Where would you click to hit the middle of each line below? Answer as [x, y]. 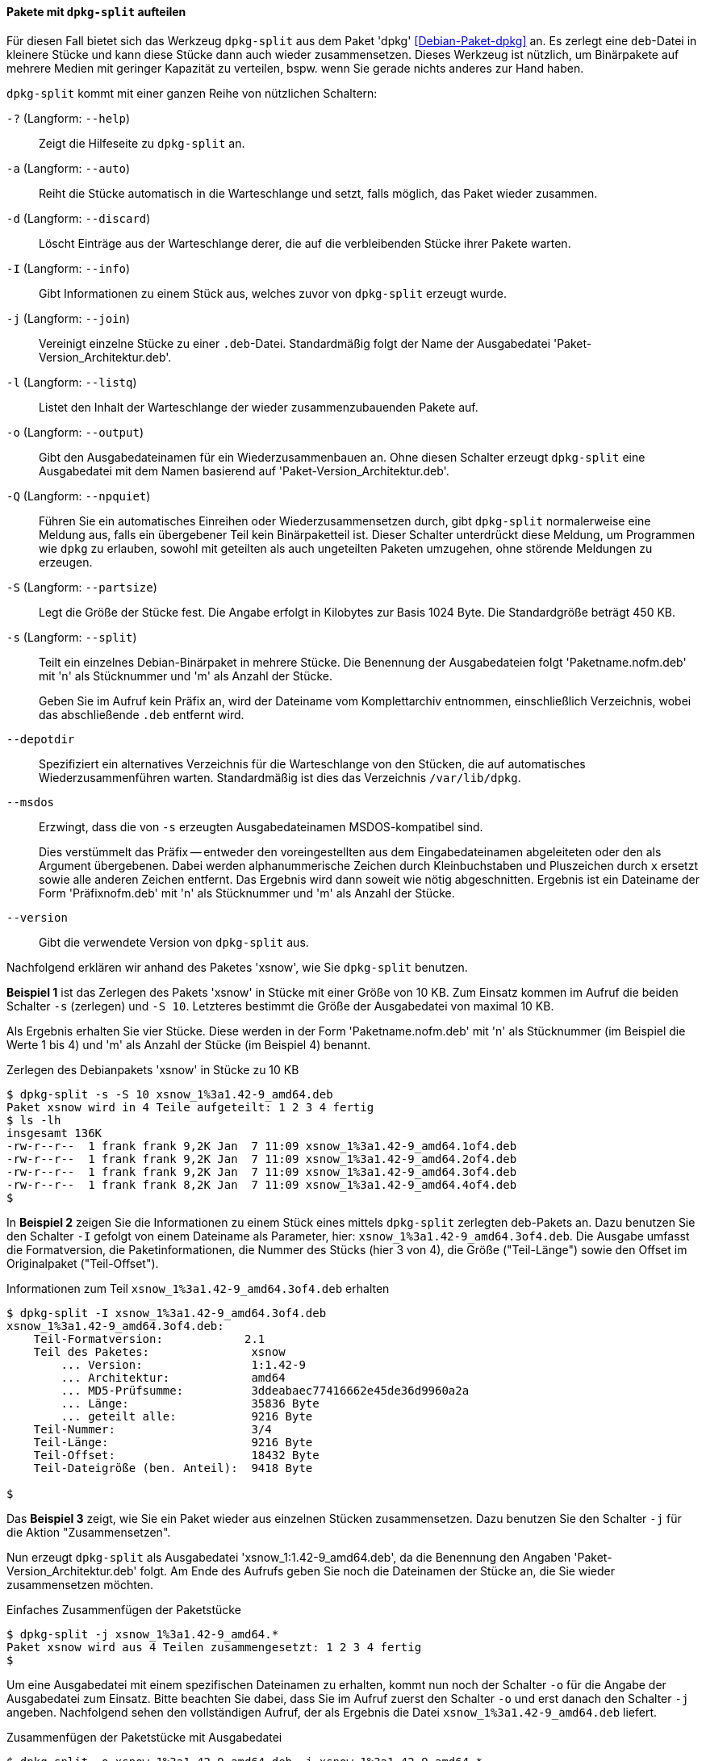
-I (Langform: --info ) [69, 268]
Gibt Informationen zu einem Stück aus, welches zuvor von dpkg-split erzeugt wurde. [273, 293]
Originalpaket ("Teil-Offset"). [83, 1263]
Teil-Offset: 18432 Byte [176, 1455]
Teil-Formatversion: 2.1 [149, 1339]
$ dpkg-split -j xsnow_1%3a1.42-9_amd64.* [143, 1634]
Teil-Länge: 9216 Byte [173, 1442]
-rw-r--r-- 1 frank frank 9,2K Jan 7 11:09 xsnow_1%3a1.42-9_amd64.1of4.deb [262, 1146]
